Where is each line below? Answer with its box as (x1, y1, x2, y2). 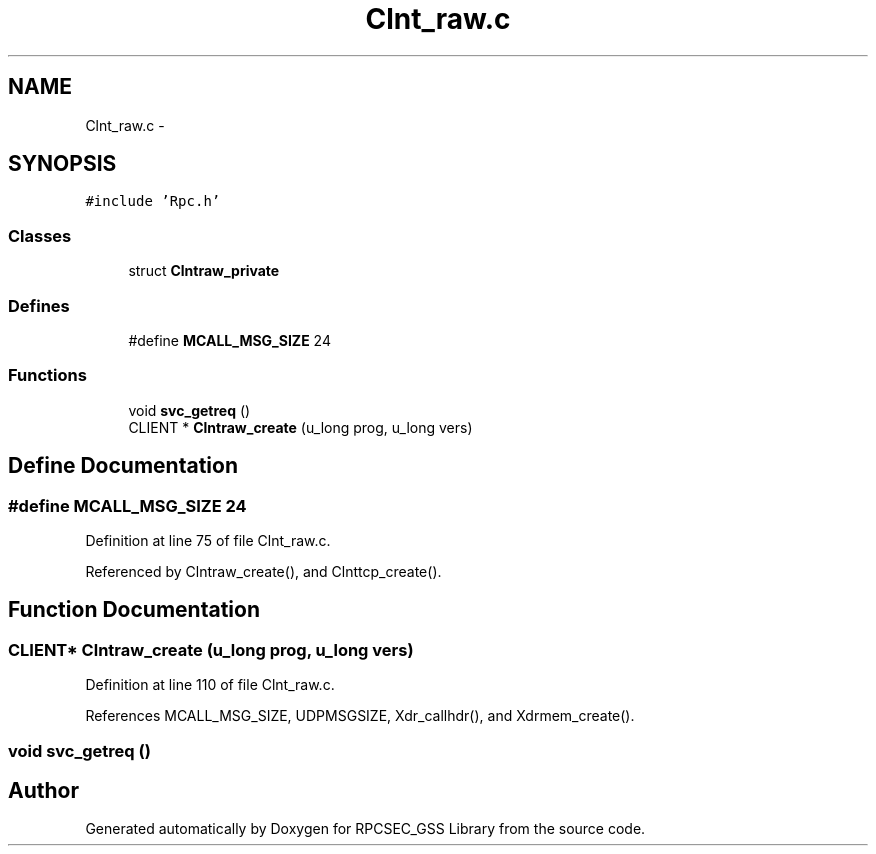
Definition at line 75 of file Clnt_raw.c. (85, 531, 331, 549)
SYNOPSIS (8, 151, 117, 177)
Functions (8, 365, 87, 386)
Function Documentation (8, 597, 260, 623)
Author (8, 777, 79, 803)
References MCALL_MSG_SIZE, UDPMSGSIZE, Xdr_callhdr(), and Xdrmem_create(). (85, 707, 635, 725)
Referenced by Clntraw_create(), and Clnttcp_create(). (85, 562, 442, 580)
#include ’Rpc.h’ (85, 193, 221, 210)
